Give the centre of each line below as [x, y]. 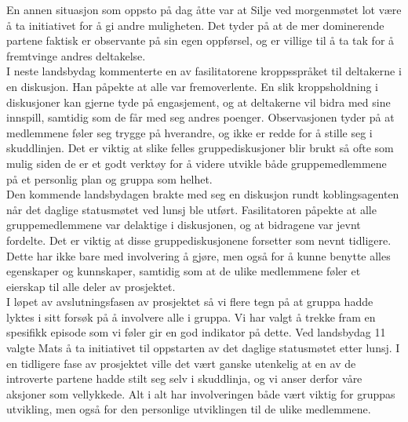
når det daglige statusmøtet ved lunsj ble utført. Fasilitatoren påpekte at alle [191, 209]
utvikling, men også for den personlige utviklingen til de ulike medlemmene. [189, 409]
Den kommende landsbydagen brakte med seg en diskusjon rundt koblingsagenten [203, 194]
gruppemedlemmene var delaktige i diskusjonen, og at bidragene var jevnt [184, 225]
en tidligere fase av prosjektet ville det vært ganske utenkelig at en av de [181, 363]
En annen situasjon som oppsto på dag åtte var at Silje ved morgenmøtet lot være [204, 9]
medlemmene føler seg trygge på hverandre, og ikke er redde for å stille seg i [189, 132]
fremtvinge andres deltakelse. [76, 55]
